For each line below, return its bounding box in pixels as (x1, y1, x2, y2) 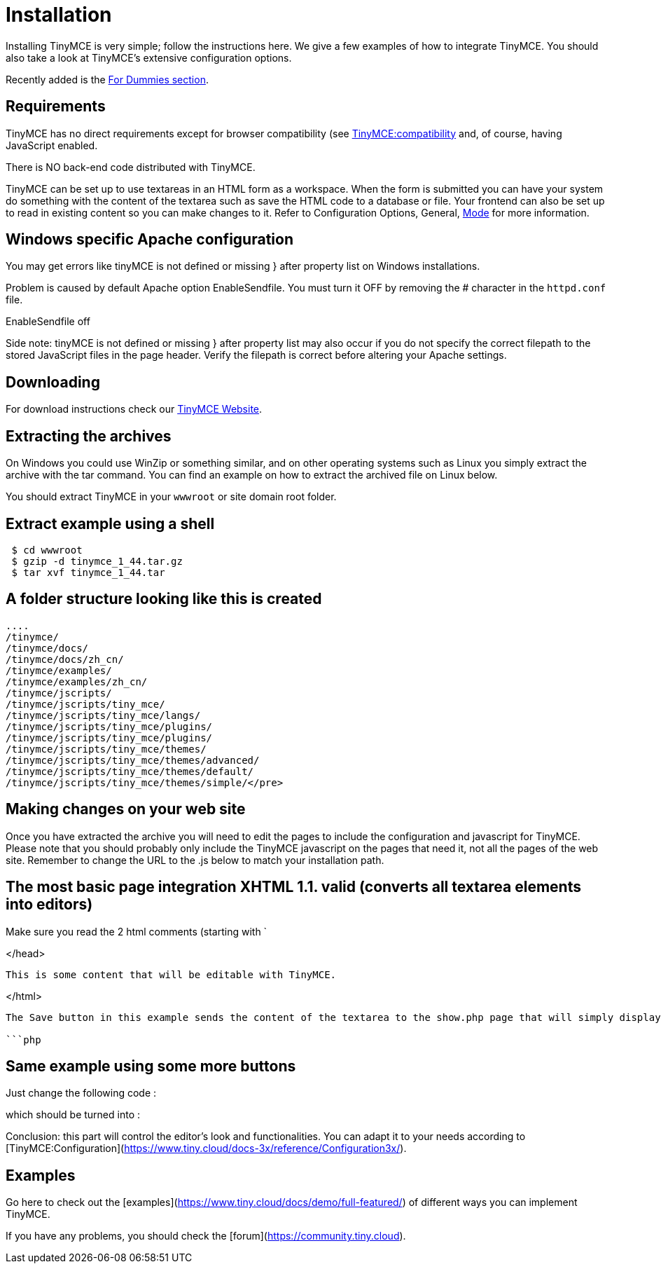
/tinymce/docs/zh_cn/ (6, 653, 124, 665)
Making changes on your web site (6, 800, 246, 818)
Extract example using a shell (6, 514, 215, 533)
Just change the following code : (6, 1087, 157, 1099)
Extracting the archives (6, 427, 172, 445)
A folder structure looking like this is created (6, 590, 322, 608)
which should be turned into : (6, 1109, 141, 1121)
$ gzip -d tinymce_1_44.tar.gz (11, 555, 183, 567)
